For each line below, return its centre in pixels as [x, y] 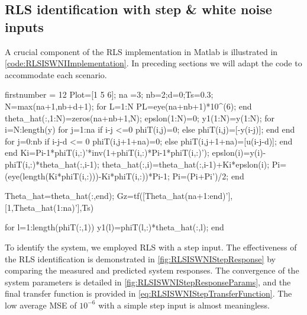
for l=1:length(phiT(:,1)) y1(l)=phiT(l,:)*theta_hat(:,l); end [114, 227]
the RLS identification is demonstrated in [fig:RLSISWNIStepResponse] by [140, 258]
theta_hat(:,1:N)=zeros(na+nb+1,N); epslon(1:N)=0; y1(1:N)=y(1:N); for [140, 118]
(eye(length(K [30, 176]
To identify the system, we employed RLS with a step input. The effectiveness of [151, 247]
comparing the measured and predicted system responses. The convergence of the [152, 270]
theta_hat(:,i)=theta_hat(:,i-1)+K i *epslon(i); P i [191, 164]
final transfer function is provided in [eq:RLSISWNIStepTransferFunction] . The [148, 293]
